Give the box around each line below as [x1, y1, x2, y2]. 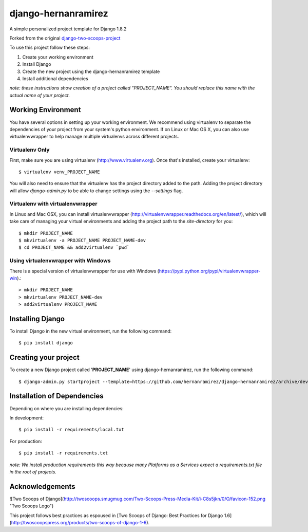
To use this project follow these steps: [9, 44, 90, 51]
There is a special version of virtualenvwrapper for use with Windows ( [9, 268, 159, 274]
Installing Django [9, 314, 65, 323]
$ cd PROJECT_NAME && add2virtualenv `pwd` [18, 245, 130, 250]
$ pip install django [18, 340, 73, 346]
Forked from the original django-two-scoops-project [9, 35, 121, 41]
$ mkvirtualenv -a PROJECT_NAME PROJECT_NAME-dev [18, 237, 146, 243]
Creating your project [9, 353, 80, 362]
